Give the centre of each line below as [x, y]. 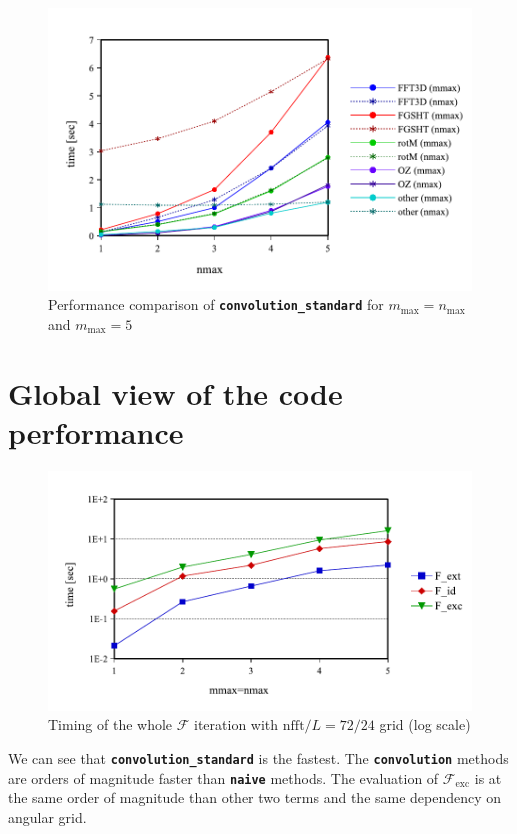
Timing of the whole [110, 724]
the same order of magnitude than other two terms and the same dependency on [255, 797]
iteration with [236, 724]
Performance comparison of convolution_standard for [216, 304]
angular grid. [47, 816]
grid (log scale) [425, 724]
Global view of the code [175, 392]
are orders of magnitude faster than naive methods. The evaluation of [223, 777]
